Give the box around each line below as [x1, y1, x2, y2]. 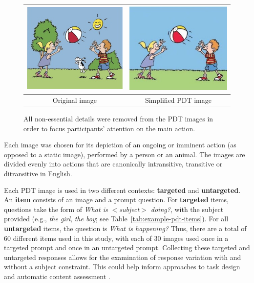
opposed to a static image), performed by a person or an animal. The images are [4, 149, 245, 159]
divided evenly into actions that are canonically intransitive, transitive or [4, 159, 223, 169]
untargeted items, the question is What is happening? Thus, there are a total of [4, 223, 247, 233]
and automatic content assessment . [4, 271, 110, 281]
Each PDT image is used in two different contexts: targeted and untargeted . [4, 185, 241, 195]
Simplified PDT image [145, 94, 212, 105]
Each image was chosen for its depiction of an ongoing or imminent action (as [4, 140, 236, 150]
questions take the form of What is [4, 204, 108, 214]
